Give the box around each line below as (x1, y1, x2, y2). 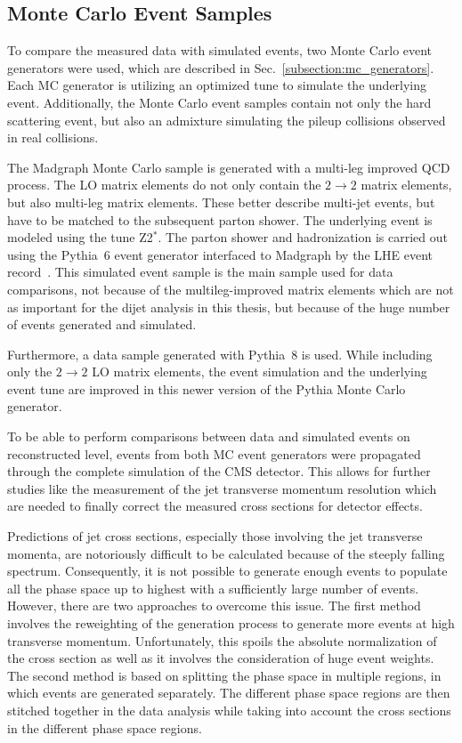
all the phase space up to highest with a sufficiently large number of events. (7, 578, 419, 597)
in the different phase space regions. (7, 718, 202, 737)
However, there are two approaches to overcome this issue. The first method (7, 596, 421, 615)
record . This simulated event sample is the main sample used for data (7, 262, 393, 281)
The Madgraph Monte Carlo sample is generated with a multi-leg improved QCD (7, 157, 450, 176)
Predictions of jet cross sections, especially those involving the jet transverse (7, 527, 423, 545)
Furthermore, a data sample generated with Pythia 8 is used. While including (7, 344, 433, 363)
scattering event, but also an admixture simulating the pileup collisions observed (7, 110, 446, 129)
